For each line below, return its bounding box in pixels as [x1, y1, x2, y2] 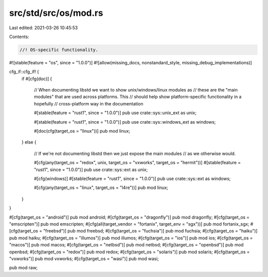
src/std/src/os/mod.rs [9, 7, 104, 18]
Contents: [9, 34, 29, 40]
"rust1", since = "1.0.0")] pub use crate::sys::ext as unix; [34, 166, 148, 173]
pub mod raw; [9, 265, 38, 271]
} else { [21, 139, 37, 145]
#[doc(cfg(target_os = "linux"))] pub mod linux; [34, 128, 131, 134]
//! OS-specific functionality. [19, 47, 99, 52]
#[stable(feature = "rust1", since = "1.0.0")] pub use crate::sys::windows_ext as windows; [34, 119, 216, 125]
